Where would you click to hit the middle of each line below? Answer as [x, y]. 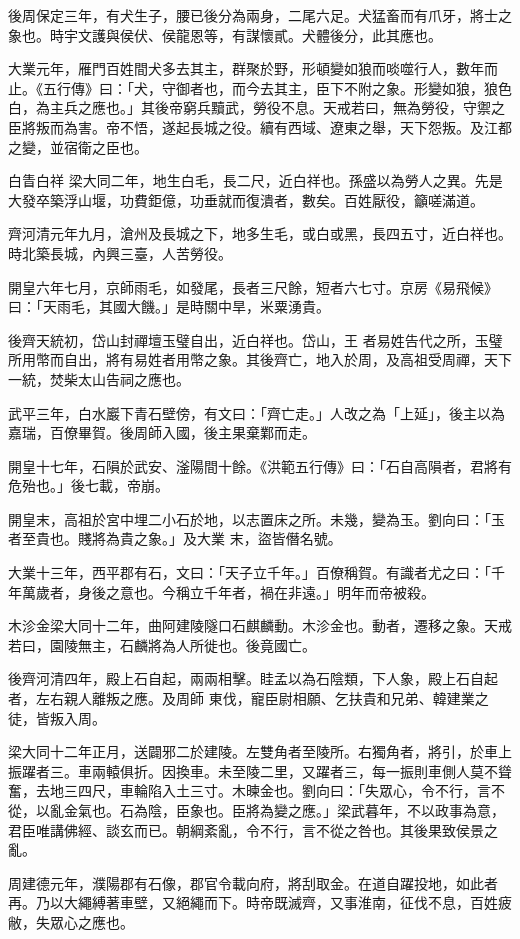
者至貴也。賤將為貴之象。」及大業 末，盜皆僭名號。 [175, 538]
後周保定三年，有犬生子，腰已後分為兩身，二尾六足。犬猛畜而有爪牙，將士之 [260, 15]
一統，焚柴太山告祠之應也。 [99, 378]
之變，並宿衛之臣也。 [78, 146]
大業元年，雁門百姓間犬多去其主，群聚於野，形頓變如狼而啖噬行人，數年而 [253, 68]
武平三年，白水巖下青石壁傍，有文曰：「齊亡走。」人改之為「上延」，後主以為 [256, 412]
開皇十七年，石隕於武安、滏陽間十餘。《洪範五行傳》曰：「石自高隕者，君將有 [260, 465]
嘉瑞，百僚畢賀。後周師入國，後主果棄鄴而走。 [162, 432]
